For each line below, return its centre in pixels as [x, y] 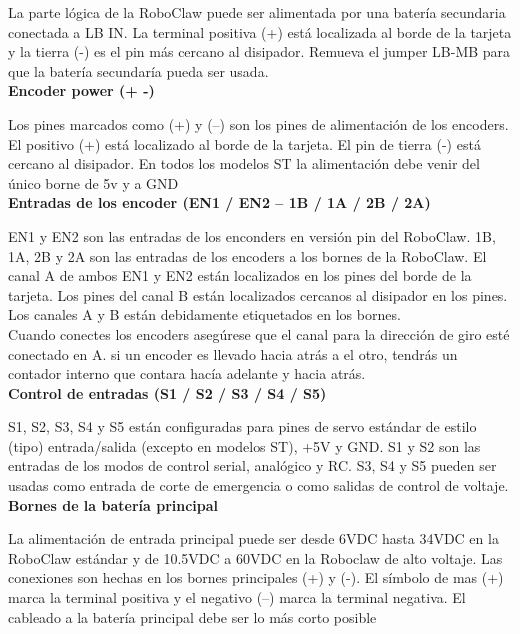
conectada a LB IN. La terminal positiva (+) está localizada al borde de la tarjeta [260, 31]
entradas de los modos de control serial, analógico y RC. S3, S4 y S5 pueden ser [252, 465]
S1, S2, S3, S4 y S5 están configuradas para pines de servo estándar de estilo [242, 426]
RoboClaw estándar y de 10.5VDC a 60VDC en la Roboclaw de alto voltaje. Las [255, 557]
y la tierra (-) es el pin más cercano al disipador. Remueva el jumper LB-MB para [259, 51]
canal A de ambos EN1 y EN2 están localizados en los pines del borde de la [240, 275]
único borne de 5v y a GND [93, 182]
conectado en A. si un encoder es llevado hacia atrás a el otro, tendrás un [233, 353]
